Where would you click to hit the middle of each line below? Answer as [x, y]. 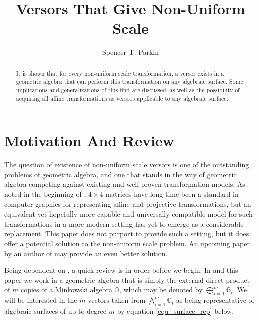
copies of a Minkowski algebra [66, 290]
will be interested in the [41, 300]
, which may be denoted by [161, 290]
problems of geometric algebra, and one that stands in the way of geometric [120, 174]
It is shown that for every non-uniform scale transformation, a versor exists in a [120, 73]
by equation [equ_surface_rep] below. [176, 311]
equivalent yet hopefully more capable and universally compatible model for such [128, 214]
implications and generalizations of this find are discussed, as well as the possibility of [128, 90]
